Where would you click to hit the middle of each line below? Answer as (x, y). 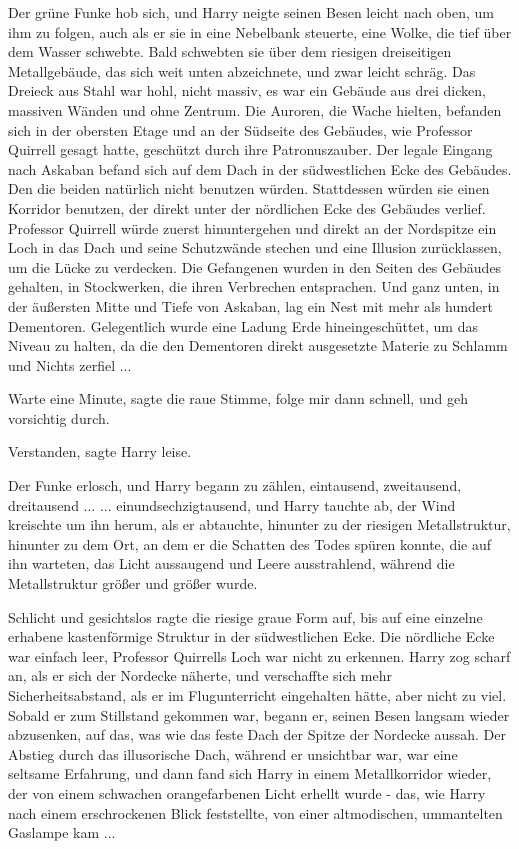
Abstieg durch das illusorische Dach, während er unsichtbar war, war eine (233, 753)
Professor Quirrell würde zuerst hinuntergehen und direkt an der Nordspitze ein (252, 227)
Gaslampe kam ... (62, 832)
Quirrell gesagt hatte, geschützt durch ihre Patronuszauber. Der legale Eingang (250, 149)
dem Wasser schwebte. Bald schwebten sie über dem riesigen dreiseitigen (230, 51)
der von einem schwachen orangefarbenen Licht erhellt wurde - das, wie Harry (247, 792)
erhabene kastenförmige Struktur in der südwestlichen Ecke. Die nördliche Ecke (251, 636)
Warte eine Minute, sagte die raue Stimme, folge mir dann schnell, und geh (238, 398)
